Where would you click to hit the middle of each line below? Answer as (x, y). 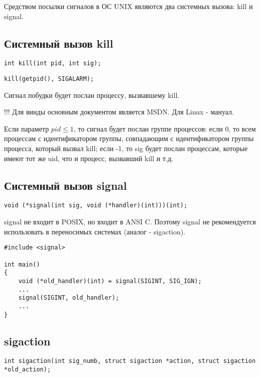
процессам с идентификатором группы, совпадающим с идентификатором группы (129, 138)
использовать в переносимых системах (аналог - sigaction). (95, 231)
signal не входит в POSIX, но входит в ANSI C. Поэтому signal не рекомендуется (130, 222)
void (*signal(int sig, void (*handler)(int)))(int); (96, 206)
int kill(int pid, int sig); (53, 64)
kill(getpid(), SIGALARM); (49, 79)
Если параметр (27, 128)
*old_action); (28, 370)
